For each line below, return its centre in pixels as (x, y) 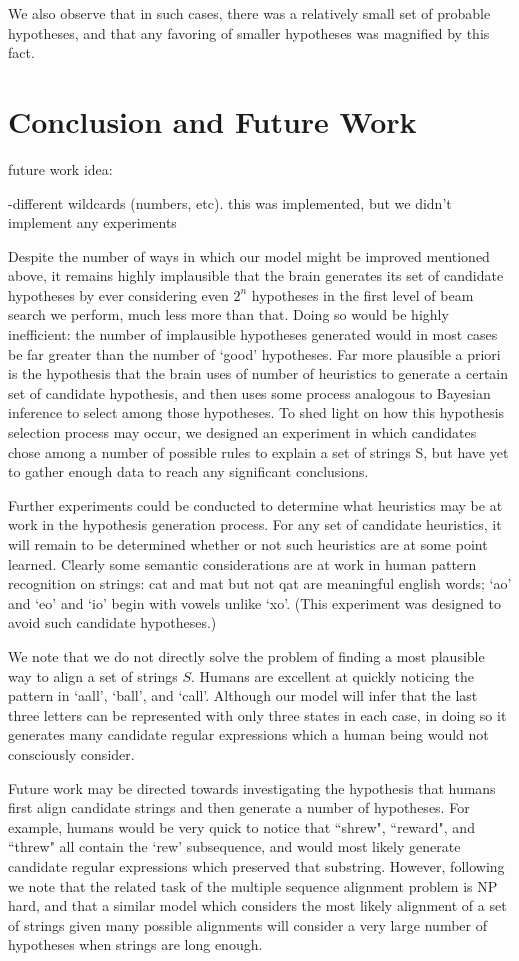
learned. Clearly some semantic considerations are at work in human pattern (242, 563)
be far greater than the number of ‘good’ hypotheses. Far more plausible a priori (254, 353)
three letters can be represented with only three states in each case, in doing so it (257, 714)
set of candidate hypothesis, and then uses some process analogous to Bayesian (249, 392)
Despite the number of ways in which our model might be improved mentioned (249, 255)
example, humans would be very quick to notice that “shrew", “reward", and (241, 826)
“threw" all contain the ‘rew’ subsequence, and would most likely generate (234, 846)
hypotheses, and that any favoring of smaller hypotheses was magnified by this (249, 32)
